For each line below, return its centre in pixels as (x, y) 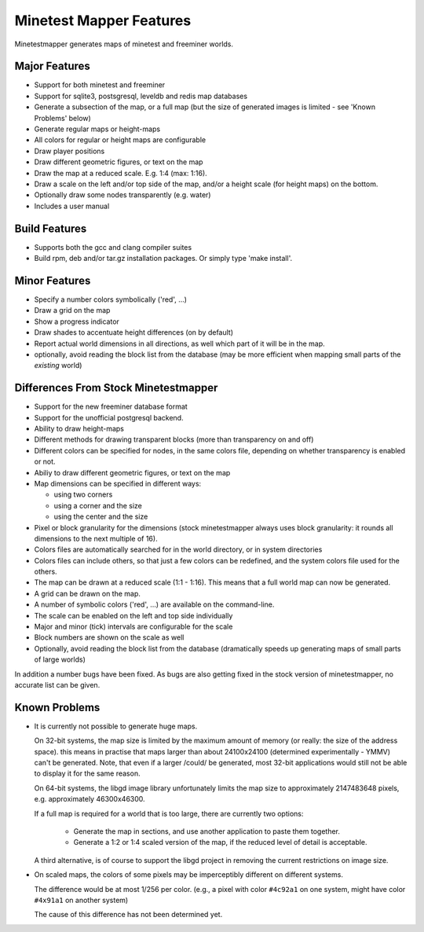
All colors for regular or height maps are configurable (120, 140)
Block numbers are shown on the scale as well (109, 637)
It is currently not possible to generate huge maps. (116, 726)
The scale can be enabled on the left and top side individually (133, 615)
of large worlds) (60, 659)
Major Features (52, 66)
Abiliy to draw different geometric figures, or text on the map (132, 472)
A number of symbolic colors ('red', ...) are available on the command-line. (154, 604)
